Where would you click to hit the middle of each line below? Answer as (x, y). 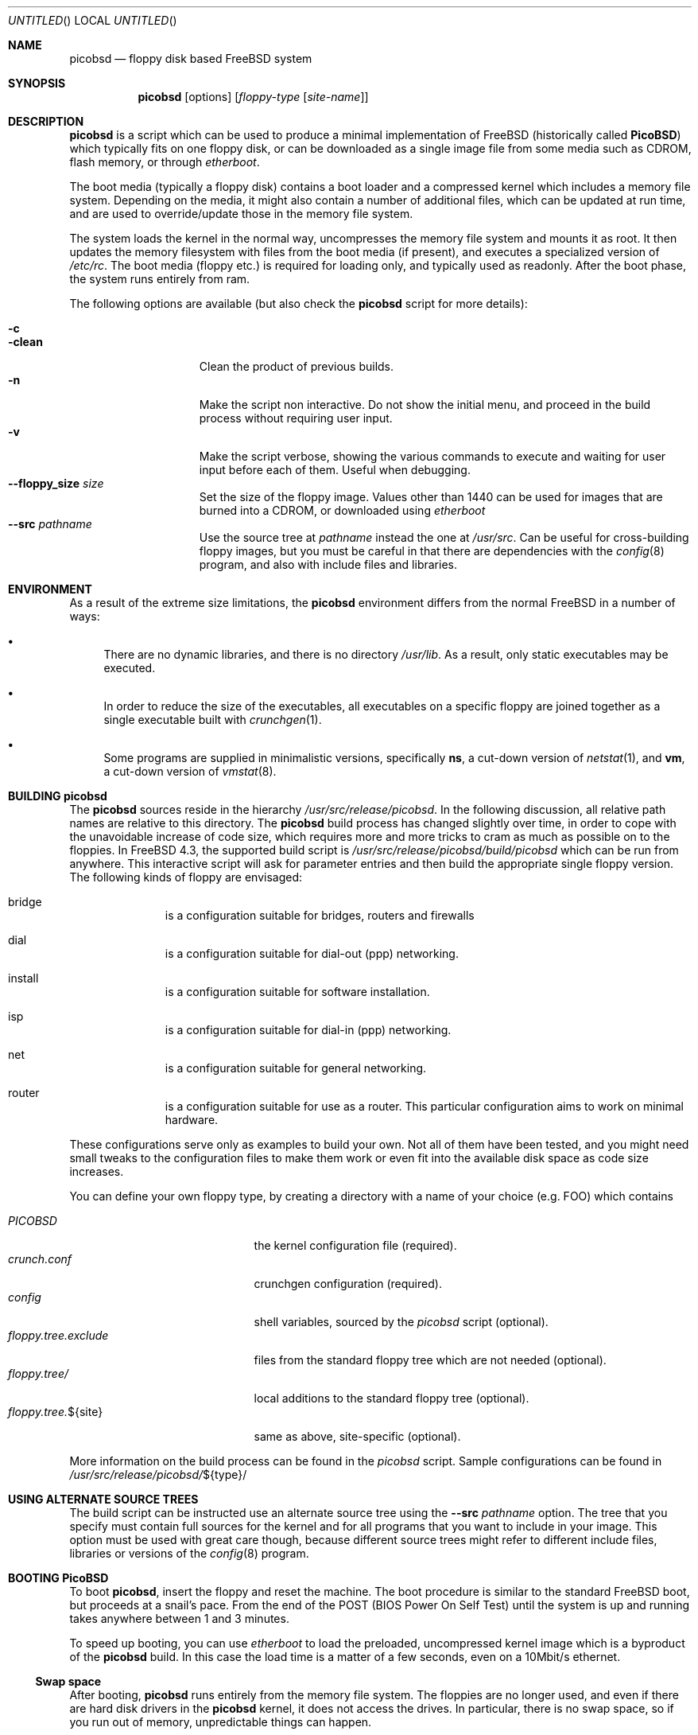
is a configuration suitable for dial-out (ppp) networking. (312, 953)
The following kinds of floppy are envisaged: (186, 877)
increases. (97, 1171)
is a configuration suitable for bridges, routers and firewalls (320, 915)
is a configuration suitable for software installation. (297, 992)
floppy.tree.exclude (58, 1335)
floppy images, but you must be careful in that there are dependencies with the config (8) (432, 551)
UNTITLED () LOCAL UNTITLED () (93, 20)
